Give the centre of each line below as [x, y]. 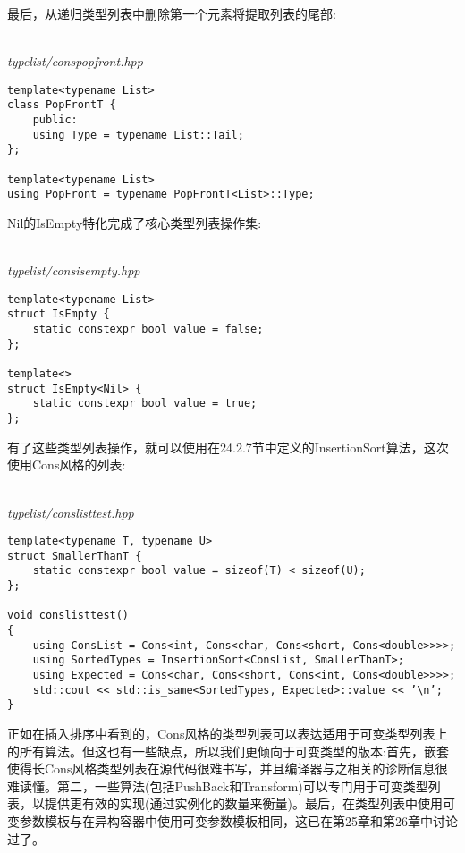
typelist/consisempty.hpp [74, 270]
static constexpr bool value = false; [148, 329]
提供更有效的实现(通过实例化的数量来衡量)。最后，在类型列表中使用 [243, 803]
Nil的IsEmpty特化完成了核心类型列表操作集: [135, 223]
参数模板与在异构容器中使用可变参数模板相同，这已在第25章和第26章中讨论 [238, 820]
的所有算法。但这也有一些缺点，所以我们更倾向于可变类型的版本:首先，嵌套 [228, 751]
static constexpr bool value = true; [145, 404]
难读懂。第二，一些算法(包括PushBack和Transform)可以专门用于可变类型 [218, 785]
